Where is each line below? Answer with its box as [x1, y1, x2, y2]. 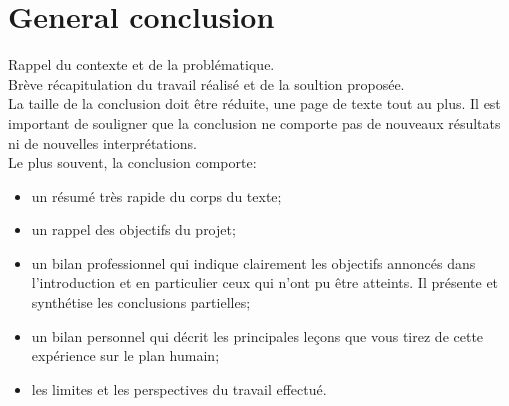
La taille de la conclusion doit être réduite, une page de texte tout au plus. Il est [8, 93, 501, 114]
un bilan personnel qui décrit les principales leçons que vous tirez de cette [31, 325, 484, 346]
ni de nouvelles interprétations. [8, 132, 197, 153]
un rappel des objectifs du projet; [31, 219, 236, 240]
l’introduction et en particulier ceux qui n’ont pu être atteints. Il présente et [31, 272, 499, 293]
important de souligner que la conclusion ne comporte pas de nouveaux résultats [8, 112, 501, 133]
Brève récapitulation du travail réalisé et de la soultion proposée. [8, 73, 405, 94]
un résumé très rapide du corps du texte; [31, 185, 282, 206]
